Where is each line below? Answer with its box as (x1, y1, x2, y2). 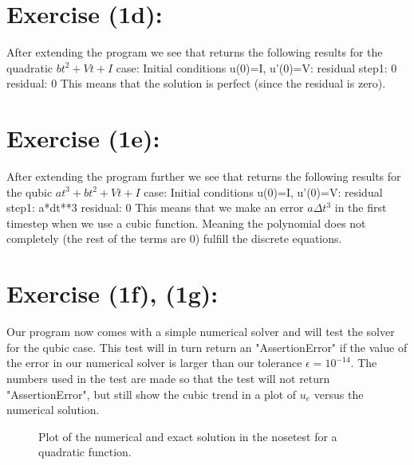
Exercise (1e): (6, 122, 160, 154)
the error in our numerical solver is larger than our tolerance (6, 354, 302, 371)
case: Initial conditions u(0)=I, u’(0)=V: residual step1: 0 (116, 59, 397, 76)
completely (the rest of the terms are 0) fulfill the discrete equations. (6, 230, 342, 247)
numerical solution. (6, 401, 100, 418)
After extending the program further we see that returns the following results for (6, 168, 401, 185)
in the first (334, 199, 387, 216)
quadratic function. (38, 444, 132, 460)
